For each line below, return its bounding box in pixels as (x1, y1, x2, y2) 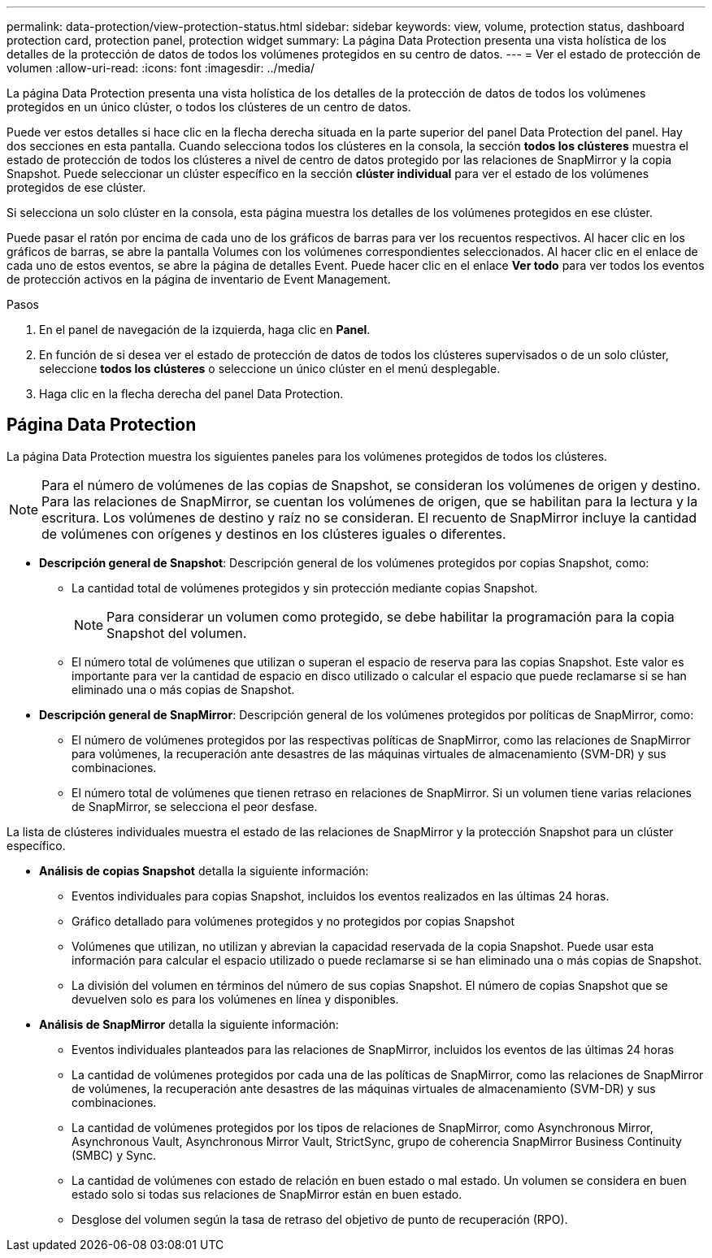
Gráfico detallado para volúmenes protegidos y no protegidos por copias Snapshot (72, 913, 514, 928)
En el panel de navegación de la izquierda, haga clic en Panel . (39, 323, 371, 336)
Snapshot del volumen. (106, 624, 247, 641)
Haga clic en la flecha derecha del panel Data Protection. (39, 387, 344, 401)
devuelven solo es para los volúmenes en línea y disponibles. (72, 991, 399, 1006)
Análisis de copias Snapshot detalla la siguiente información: (39, 863, 369, 878)
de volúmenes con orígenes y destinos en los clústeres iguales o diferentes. (41, 525, 506, 542)
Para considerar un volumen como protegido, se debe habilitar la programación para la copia (106, 608, 675, 625)
